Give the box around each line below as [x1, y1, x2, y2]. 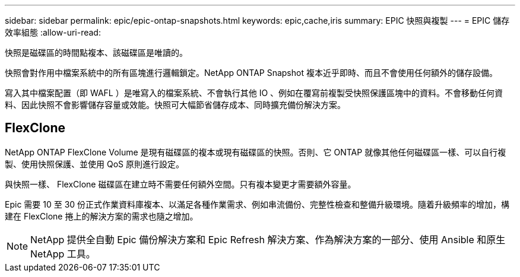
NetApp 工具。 [30, 247, 96, 260]
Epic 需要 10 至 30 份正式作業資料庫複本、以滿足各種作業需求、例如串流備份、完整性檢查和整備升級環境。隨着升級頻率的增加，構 [5, 199, 510, 209]
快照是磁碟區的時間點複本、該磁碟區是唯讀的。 [5, 47, 188, 58]
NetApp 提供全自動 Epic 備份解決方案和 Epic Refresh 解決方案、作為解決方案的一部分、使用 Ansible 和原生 [30, 233, 506, 246]
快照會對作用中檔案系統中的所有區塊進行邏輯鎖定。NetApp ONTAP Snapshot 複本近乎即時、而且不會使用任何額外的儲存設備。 [5, 68, 497, 78]
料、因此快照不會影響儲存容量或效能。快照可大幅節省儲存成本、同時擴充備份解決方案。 [5, 100, 345, 110]
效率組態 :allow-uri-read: [5, 27, 101, 37]
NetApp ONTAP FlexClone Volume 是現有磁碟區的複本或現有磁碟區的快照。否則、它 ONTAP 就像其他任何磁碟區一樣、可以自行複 [5, 147, 506, 157]
